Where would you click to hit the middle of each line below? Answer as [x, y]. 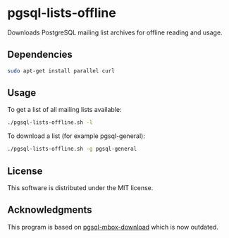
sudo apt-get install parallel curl [61, 71]
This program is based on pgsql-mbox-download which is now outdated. [113, 227]
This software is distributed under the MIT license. [80, 188]
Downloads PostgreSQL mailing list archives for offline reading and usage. [115, 32]
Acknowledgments [50, 210]
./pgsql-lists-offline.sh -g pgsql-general [72, 149]
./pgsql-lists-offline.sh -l [50, 123]
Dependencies [40, 55]
